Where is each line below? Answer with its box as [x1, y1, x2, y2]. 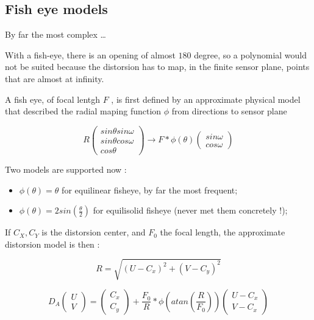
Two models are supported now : [5, 162, 127, 175]
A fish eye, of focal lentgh [5, 92, 101, 105]
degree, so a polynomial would [194, 48, 307, 61]
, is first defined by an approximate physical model [111, 92, 301, 105]
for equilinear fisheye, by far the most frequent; [62, 183, 238, 196]
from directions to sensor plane [171, 105, 287, 117]
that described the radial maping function [5, 105, 162, 117]
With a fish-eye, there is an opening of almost [5, 48, 176, 61]
